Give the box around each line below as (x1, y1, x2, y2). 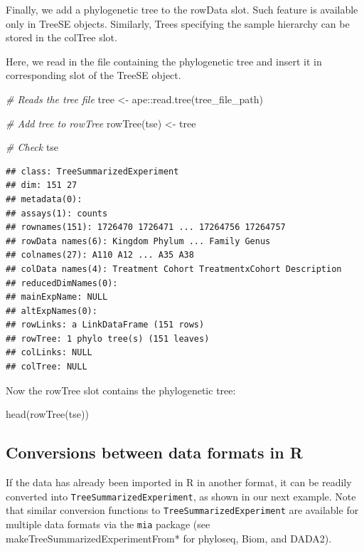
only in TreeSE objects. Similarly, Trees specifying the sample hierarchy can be (6, 16, 350, 31)
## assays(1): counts (6, 208, 108, 219)
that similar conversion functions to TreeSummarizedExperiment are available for (6, 503, 359, 518)
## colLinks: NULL (6, 347, 92, 358)
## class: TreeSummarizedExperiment (6, 166, 179, 177)
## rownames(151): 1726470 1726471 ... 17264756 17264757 (6, 222, 286, 233)
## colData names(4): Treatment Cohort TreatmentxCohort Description (6, 263, 342, 274)
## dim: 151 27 (6, 180, 77, 191)
